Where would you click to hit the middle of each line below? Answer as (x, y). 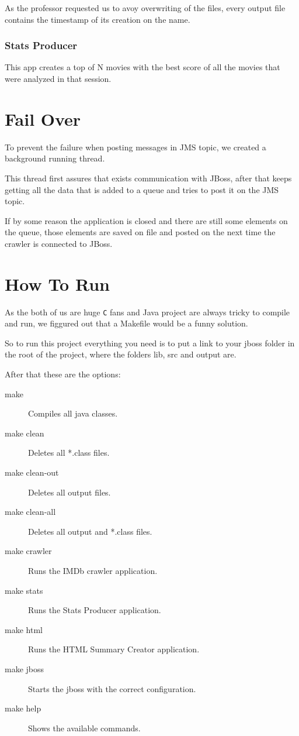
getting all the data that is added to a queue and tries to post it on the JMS (142, 189)
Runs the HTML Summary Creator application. (114, 649)
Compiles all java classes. (73, 413)
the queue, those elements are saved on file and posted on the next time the (140, 232)
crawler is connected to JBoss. (59, 243)
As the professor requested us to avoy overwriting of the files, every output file (145, 8)
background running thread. (55, 158)
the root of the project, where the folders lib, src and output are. (121, 354)
